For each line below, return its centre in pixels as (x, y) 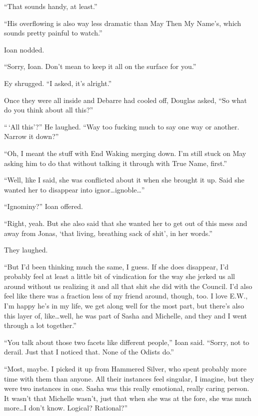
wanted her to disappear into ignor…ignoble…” (74, 189)
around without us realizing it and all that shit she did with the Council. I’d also (128, 286)
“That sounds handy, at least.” (51, 6)
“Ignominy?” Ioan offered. (43, 206)
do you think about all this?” (49, 110)
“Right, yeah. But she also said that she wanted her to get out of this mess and (126, 223)
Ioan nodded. (24, 49)
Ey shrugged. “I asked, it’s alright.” (58, 83)
